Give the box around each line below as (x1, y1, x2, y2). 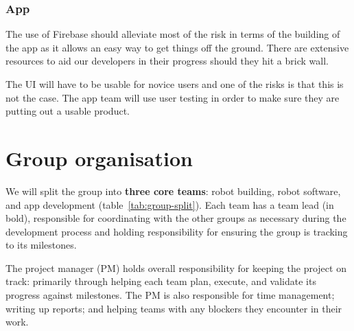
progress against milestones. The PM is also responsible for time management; (5, 288, 335, 302)
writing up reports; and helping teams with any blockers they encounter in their (5, 301, 342, 315)
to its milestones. (5, 238, 77, 252)
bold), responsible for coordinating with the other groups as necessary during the (5, 211, 346, 225)
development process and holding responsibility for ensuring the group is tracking (5, 224, 348, 238)
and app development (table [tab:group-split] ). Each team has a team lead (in (5, 197, 334, 212)
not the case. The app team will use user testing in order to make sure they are (5, 90, 340, 104)
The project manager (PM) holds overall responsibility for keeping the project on (5, 260, 346, 275)
